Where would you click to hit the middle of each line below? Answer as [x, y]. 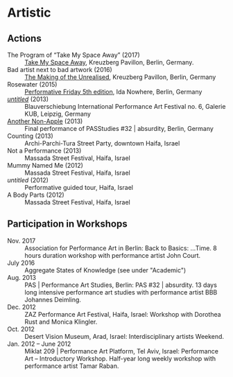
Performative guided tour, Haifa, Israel [79, 187]
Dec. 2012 [21, 307]
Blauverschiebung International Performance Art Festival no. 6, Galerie [125, 106]
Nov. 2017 [21, 240]
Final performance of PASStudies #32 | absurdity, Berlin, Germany [119, 129]
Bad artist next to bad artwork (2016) [60, 70]
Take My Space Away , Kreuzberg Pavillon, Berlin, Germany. [109, 62]
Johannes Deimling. [53, 299]
